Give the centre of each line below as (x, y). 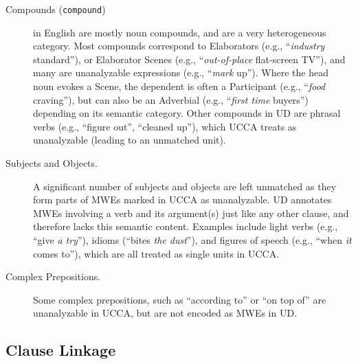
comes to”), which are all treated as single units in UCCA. (156, 253)
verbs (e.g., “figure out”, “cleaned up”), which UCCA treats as (165, 126)
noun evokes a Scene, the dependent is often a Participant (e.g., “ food (179, 86)
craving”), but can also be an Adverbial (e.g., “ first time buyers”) (171, 99)
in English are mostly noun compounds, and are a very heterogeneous (180, 32)
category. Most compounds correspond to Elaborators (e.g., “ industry (179, 46)
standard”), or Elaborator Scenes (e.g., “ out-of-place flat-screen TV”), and (189, 59)
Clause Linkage (61, 350)
